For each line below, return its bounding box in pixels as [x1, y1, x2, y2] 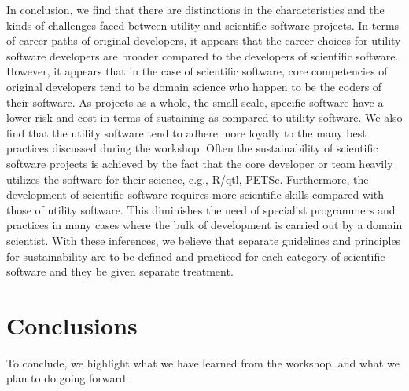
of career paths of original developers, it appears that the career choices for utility [6, 32, 401, 49]
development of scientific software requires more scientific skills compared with [6, 186, 385, 203]
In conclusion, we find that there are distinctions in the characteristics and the [6, 2, 385, 17]
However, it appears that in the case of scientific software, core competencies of [6, 63, 388, 79]
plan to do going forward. [6, 370, 129, 386]
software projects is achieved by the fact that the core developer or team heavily [6, 155, 393, 171]
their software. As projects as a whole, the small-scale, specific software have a [6, 93, 384, 110]
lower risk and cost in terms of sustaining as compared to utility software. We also [6, 109, 403, 126]
